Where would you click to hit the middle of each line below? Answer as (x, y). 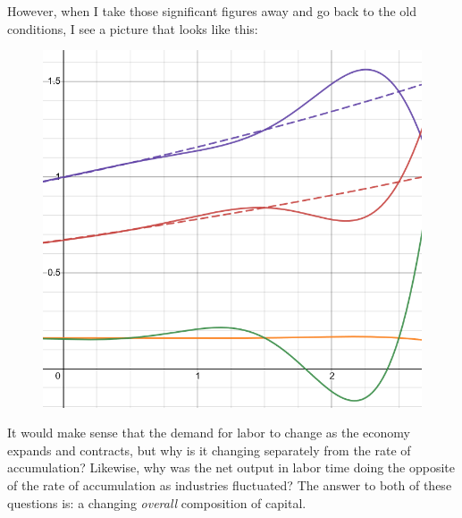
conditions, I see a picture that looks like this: (133, 28)
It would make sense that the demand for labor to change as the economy (209, 433)
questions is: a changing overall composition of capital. (157, 502)
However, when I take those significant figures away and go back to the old (212, 11)
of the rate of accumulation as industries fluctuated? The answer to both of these (230, 484)
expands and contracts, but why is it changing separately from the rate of (209, 450)
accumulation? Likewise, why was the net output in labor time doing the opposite (231, 467)
